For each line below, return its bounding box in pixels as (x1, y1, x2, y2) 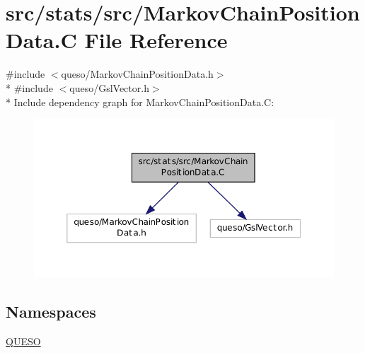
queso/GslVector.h (69, 80, 149, 95)
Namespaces (6, 301, 96, 323)
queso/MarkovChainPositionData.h (61, 66, 214, 81)
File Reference (84, 25, 228, 54)
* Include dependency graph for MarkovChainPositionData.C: (6, 94, 274, 109)
